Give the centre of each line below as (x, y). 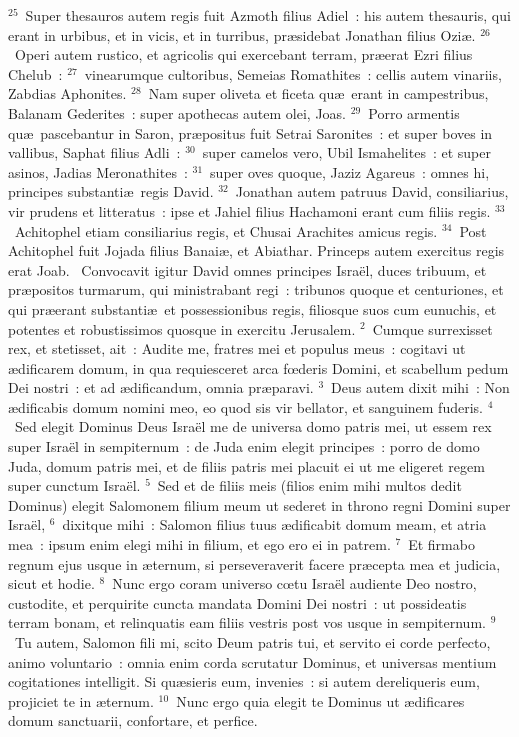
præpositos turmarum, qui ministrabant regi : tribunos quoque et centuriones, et (256, 289)
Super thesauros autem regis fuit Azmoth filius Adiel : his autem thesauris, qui (268, 15)
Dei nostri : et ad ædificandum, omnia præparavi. (161, 387)
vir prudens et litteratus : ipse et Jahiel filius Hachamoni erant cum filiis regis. (249, 210)
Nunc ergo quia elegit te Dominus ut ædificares (320, 700)
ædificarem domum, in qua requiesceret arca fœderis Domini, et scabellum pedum (258, 367)
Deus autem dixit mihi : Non (420, 387)
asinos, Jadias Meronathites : (98, 171)
